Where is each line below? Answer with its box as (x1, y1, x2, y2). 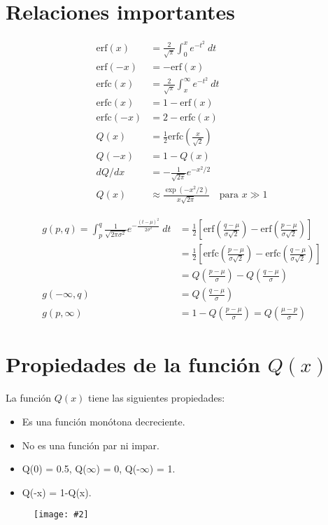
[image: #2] (34, 510, 89, 520)
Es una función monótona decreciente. (22, 414, 185, 428)
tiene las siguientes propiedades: (88, 390, 225, 405)
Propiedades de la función (6, 350, 261, 379)
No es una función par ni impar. (22, 437, 159, 452)
